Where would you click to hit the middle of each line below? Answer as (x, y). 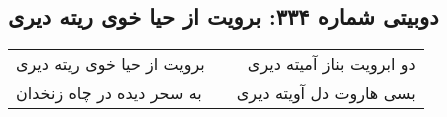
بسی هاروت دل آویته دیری (326, 93)
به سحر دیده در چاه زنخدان (109, 93)
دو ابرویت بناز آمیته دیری (331, 64)
